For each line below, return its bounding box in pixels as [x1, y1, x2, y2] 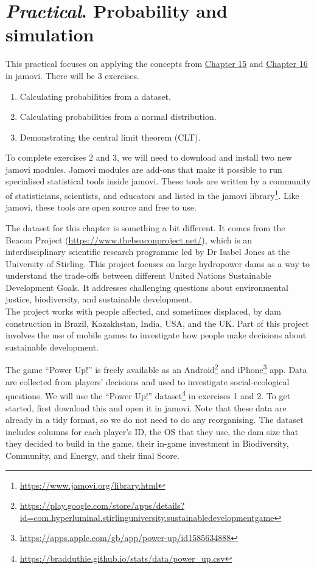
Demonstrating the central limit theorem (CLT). [19, 130, 201, 143]
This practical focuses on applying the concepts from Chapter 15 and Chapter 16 [5, 57, 308, 70]
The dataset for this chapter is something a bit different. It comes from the [5, 221, 285, 234]
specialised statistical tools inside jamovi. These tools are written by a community [5, 175, 311, 187]
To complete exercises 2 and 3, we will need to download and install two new [5, 151, 292, 164]
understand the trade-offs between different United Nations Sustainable [5, 269, 271, 282]
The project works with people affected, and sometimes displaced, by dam [5, 305, 282, 318]
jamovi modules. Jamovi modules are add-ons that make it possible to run [5, 162, 282, 175]
